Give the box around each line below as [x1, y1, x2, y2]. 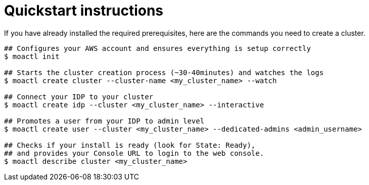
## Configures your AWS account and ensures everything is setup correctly [4, 44, 311, 52]
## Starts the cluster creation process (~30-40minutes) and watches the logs [4, 68, 324, 77]
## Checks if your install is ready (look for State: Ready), [4, 141, 256, 149]
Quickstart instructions [4, 2, 164, 19]
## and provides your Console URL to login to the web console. [4, 149, 264, 157]
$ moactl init [4, 52, 60, 60]
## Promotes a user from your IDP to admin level [4, 116, 205, 125]
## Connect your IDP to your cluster [4, 92, 154, 101]
